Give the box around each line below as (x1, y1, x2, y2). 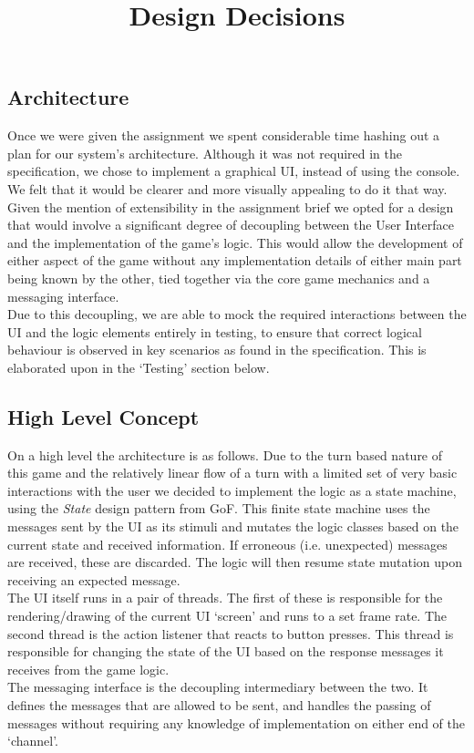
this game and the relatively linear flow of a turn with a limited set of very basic (7, 463, 458, 482)
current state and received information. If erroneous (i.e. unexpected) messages (7, 534, 448, 553)
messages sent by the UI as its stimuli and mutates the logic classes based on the (7, 517, 459, 536)
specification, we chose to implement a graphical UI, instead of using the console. (7, 161, 460, 181)
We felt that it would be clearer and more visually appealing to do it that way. (7, 179, 448, 198)
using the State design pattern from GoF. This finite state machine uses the (7, 499, 430, 518)
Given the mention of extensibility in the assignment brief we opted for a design (7, 197, 454, 216)
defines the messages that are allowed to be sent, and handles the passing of (7, 696, 431, 715)
